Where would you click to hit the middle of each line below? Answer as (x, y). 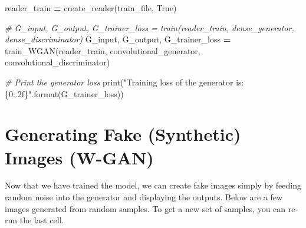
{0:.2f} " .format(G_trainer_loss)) (64, 93)
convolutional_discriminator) (57, 62)
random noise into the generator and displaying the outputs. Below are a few (144, 197)
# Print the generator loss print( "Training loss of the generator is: (124, 82)
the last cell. (42, 220)
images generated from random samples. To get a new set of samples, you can (145, 208)
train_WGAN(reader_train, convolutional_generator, (103, 50)
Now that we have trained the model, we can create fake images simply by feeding (153, 185)
